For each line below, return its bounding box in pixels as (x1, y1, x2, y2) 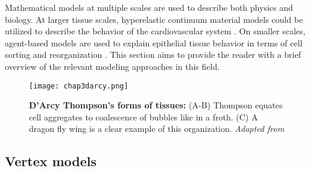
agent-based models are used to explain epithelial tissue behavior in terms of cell (5, 36, 303, 49)
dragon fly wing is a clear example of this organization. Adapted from (29, 122, 285, 135)
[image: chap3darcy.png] (29, 81, 128, 90)
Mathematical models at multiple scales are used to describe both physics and (5, 1, 293, 13)
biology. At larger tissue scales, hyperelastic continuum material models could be (5, 13, 303, 25)
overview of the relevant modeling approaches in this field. (5, 60, 220, 72)
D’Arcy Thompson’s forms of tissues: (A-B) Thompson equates (29, 99, 283, 111)
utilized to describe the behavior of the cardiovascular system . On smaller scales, (5, 25, 306, 37)
